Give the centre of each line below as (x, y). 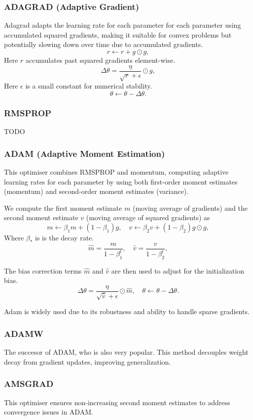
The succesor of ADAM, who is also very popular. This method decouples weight (126, 352)
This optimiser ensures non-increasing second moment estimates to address (117, 402)
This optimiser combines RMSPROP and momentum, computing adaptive (116, 172)
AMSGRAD (29, 384)
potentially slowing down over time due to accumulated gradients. (104, 44)
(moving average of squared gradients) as (148, 217)
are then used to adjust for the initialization (178, 270)
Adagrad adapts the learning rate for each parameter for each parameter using (123, 25)
